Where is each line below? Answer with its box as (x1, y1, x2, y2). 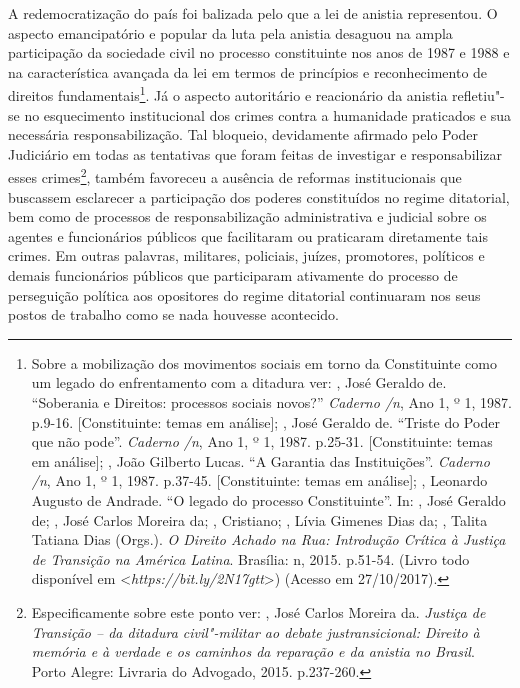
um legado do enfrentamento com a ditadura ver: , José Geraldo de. (31, 372, 447, 393)
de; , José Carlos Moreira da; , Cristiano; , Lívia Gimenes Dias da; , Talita (31, 509, 488, 530)
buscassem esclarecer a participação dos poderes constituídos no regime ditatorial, (8, 186, 510, 207)
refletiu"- (452, 85, 505, 106)
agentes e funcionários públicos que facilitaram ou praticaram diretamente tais (8, 225, 489, 246)
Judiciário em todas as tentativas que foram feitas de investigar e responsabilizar (8, 143, 503, 164)
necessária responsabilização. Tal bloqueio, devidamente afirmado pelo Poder (8, 124, 479, 145)
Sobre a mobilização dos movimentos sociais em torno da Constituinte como (31, 352, 497, 373)
